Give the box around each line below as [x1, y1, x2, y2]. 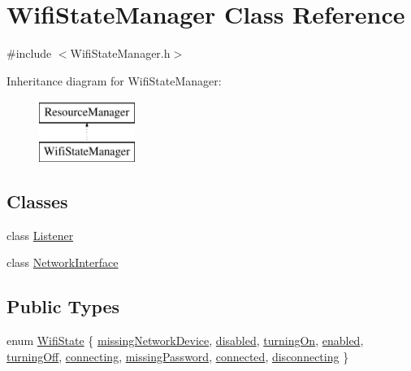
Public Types [6, 294, 120, 319]
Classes [6, 188, 68, 213]
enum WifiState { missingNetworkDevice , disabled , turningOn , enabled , [6, 332, 364, 349]
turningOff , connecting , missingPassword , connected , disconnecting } [6, 347, 349, 364]
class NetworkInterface [6, 254, 119, 271]
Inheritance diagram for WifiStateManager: [6, 72, 222, 89]
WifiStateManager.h [70, 45, 171, 62]
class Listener [6, 226, 74, 243]
